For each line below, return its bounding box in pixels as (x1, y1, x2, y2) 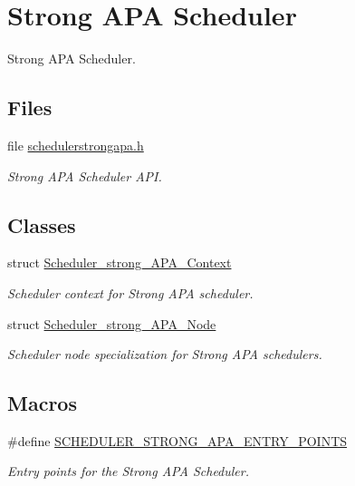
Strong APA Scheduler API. (7, 166, 162, 185)
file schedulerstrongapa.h (7, 135, 144, 154)
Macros (7, 389, 77, 417)
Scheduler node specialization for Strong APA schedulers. (7, 345, 322, 364)
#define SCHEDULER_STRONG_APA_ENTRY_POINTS (7, 431, 348, 450)
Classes (7, 210, 76, 238)
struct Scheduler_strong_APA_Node (7, 314, 216, 333)
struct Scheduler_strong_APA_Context (7, 253, 232, 272)
